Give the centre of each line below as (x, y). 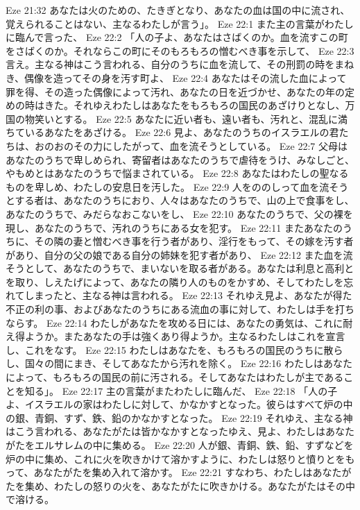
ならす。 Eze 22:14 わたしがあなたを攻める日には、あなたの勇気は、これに (174, 322)
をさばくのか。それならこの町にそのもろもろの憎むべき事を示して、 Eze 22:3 (180, 50)
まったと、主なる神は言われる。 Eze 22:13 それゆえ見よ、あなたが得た (193, 295)
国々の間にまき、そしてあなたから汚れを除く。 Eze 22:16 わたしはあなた (189, 363)
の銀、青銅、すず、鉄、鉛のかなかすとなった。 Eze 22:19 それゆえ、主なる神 (179, 417)
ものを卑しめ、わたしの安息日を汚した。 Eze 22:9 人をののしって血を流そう (177, 186)
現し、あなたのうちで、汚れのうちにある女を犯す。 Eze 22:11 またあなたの (174, 227)
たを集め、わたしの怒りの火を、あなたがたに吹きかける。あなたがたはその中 (180, 485)
